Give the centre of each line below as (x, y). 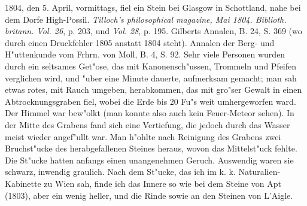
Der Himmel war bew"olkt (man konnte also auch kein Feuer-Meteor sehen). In (150, 113)
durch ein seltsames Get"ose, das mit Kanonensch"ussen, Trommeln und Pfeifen (151, 66)
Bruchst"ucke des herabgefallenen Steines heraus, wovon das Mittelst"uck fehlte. (151, 148)
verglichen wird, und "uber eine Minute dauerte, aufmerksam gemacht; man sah (151, 78)
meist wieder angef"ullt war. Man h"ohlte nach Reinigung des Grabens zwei (143, 136)
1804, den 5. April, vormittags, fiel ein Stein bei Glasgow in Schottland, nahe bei (153, 7)
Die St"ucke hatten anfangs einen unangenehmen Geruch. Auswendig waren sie (149, 160)
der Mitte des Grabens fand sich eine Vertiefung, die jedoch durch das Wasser (148, 124)
